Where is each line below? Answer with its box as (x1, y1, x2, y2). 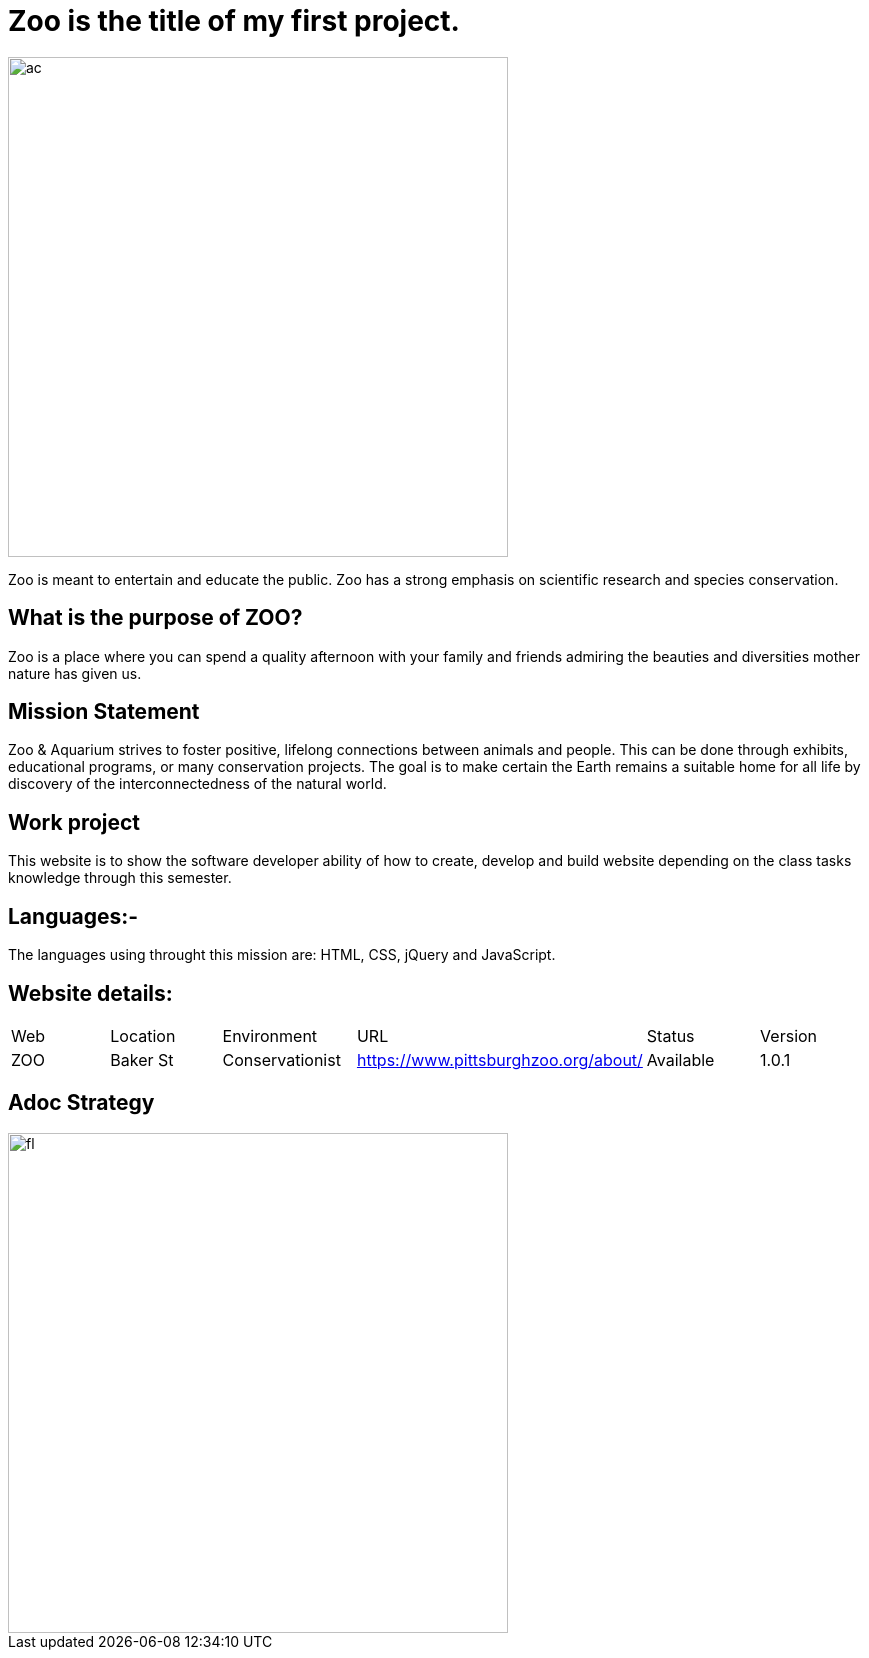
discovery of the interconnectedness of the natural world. (8, 775, 387, 793)
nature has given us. (8, 664, 142, 682)
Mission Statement (8, 699, 200, 725)
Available (646, 1049, 715, 1070)
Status (646, 1025, 695, 1046)
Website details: (8, 980, 173, 1006)
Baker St (110, 1049, 174, 1070)
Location (110, 1025, 176, 1046)
